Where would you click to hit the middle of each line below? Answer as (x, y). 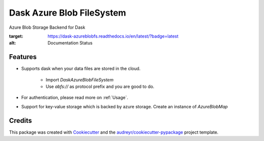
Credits (21, 120)
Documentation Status (70, 43)
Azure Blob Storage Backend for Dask (47, 27)
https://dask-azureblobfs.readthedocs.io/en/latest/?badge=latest (113, 36)
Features (23, 57)
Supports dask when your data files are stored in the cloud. (81, 69)
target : (16, 36)
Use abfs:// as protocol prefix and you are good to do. (100, 87)
